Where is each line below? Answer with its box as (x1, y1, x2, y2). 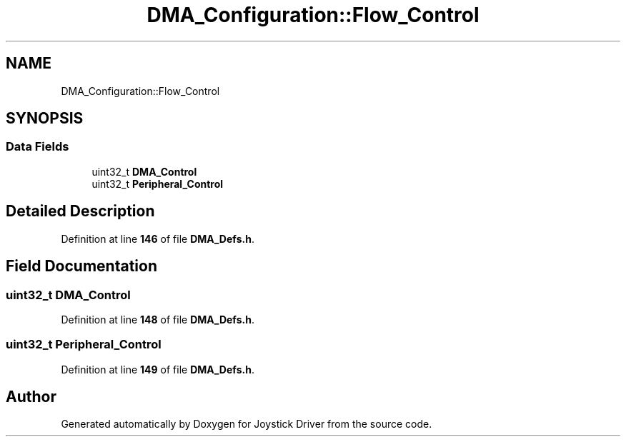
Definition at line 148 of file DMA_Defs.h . (61, 313, 254, 326)
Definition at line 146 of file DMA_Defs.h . (61, 232, 254, 245)
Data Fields (6, 139, 69, 154)
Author (6, 388, 56, 406)
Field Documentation (6, 257, 157, 276)
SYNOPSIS (6, 109, 84, 128)
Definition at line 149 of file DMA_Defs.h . (61, 363, 254, 376)
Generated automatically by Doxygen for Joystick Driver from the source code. (61, 418, 432, 431)
